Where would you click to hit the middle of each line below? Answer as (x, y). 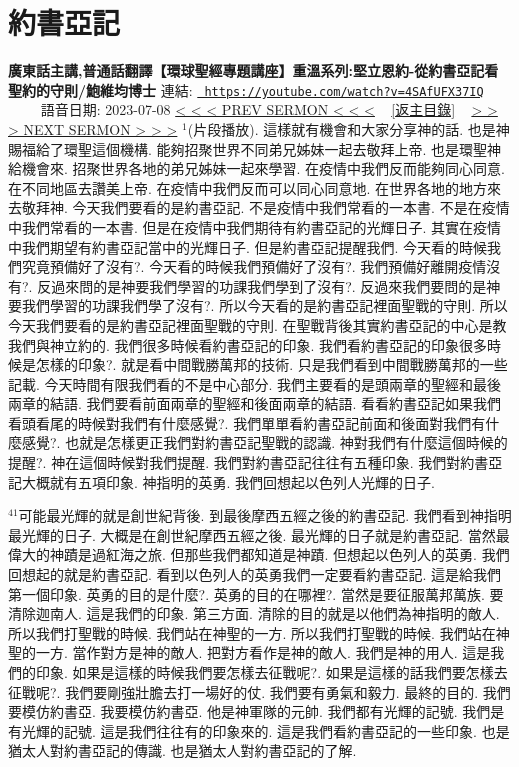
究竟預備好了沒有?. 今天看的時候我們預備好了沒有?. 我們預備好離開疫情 (254, 266)
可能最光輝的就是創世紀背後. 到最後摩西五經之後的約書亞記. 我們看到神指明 (265, 515)
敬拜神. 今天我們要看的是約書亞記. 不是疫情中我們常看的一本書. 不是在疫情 (265, 207)
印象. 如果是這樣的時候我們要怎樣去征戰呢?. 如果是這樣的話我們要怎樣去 (271, 672)
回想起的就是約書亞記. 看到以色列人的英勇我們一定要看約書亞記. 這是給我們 (255, 574)
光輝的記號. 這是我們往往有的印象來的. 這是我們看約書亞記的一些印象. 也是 (265, 730)
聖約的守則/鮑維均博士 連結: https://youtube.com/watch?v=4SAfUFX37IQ (246, 89)
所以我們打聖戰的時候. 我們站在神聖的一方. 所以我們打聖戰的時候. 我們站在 (252, 632)
